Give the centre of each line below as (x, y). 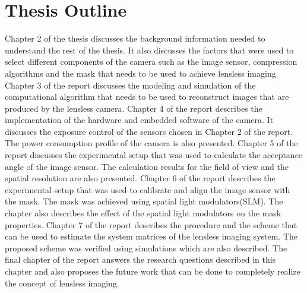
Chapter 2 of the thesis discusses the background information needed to (135, 38)
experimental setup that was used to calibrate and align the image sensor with (148, 189)
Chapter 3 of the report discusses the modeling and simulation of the (130, 85)
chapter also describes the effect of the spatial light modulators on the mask (143, 213)
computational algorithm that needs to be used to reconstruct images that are (147, 97)
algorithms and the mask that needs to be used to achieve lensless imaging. (142, 73)
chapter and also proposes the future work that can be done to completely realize (153, 271)
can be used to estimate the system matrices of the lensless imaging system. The (151, 236)
